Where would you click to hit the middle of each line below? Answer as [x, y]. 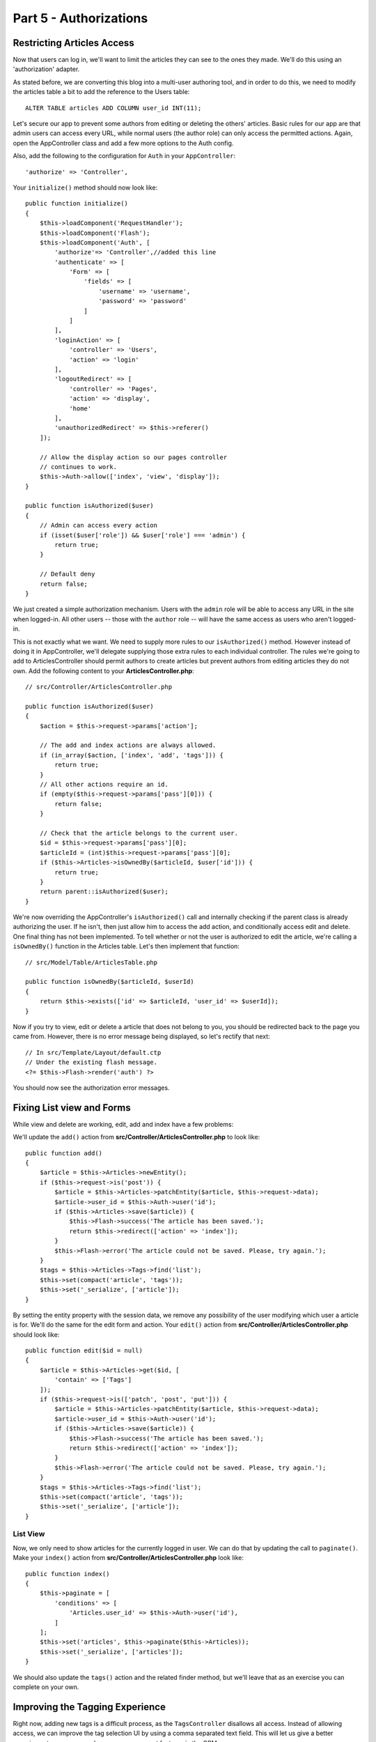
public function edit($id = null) [84, 1351]
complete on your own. [46, 1687]
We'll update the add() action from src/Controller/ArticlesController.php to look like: [136, 1137]
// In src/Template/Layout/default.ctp [93, 1053]
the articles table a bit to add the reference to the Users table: [101, 92]
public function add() [64, 1153]
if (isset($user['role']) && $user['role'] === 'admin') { [142, 535]
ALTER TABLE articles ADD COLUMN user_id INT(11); [113, 108]
